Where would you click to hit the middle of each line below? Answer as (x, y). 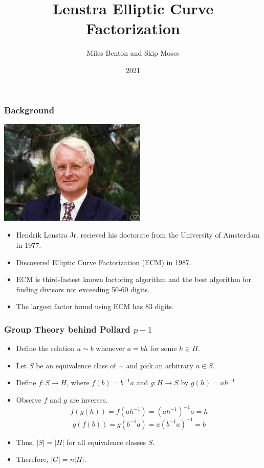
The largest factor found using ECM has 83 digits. (95, 306)
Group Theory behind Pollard (67, 329)
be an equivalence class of (76, 365)
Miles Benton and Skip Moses (133, 53)
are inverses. (89, 399)
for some (163, 348)
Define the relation (45, 348)
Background (29, 110)
